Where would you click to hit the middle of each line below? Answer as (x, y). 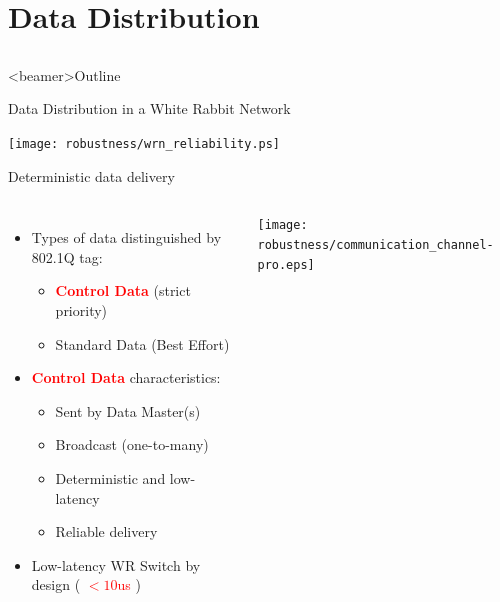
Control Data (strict (123, 290)
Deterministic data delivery (91, 175)
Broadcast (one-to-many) (132, 444)
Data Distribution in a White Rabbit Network (149, 108)
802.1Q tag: (67, 256)
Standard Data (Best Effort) (142, 343)
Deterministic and (110, 477)
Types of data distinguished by (126, 237)
